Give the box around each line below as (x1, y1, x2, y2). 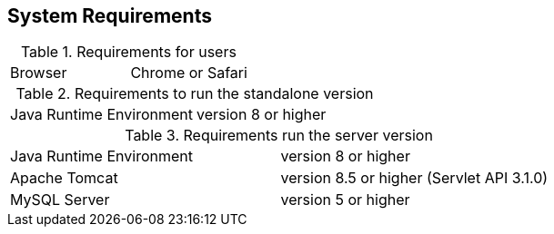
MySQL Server (10, 190, 110, 210)
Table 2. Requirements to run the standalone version (15, 84, 374, 103)
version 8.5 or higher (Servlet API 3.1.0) (280, 169, 549, 188)
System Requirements (7, 5, 212, 27)
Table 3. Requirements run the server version (125, 126, 433, 145)
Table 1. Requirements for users (20, 43, 237, 62)
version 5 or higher (280, 190, 410, 210)
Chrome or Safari (130, 63, 247, 83)
